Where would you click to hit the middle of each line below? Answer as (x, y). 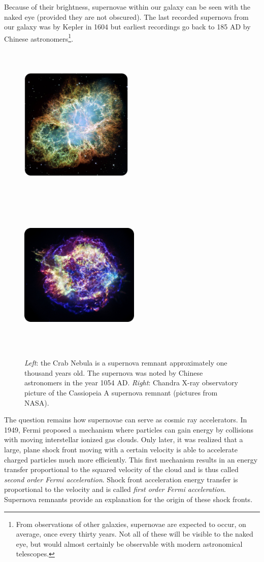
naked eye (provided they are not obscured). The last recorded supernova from (126, 16)
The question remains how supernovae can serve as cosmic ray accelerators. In (126, 420)
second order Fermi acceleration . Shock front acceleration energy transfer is (121, 479)
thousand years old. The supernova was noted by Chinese (114, 372)
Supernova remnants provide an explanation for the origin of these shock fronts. (128, 499)
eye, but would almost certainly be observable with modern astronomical (129, 543)
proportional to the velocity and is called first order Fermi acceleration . (115, 489)
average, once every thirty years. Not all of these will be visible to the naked (135, 534)
